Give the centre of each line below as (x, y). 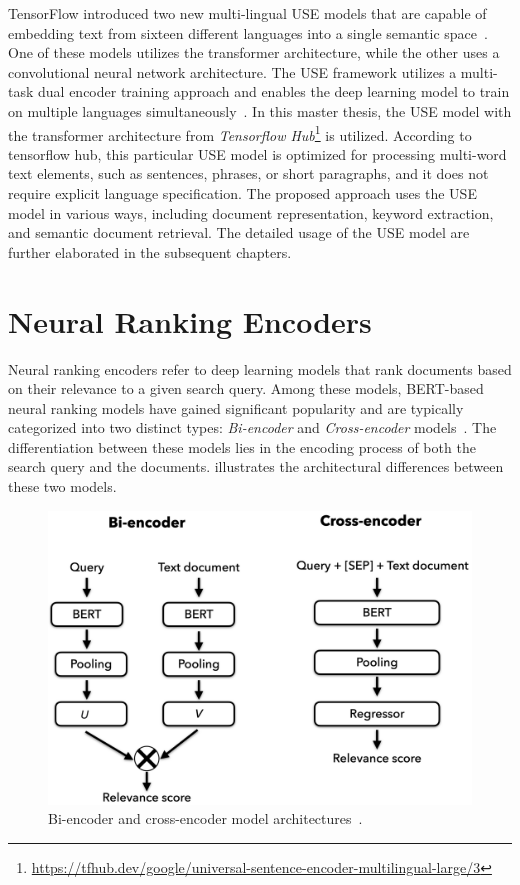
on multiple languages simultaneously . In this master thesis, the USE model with (260, 110)
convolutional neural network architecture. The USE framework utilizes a (232, 71)
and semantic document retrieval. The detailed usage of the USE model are (239, 232)
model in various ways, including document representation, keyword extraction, (251, 212)
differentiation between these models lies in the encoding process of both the (242, 446)
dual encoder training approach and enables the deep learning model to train (274, 91)
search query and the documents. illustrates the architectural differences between (256, 466)
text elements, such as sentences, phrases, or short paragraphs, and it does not (248, 173)
